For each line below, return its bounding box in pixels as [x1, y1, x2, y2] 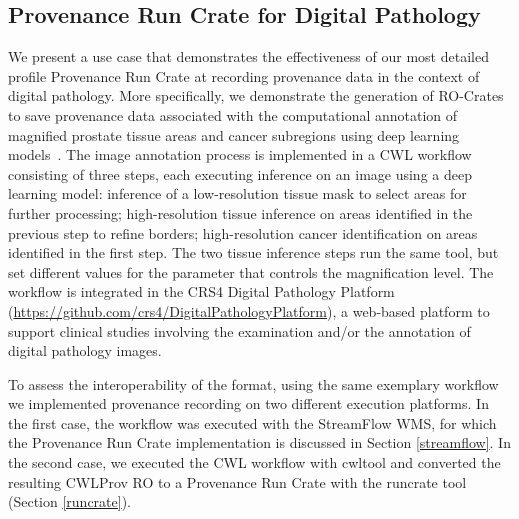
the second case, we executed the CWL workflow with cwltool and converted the [8, 452, 501, 473]
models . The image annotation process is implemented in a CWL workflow [8, 144, 472, 165]
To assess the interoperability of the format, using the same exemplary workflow [8, 373, 499, 394]
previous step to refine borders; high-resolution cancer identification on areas [8, 222, 478, 243]
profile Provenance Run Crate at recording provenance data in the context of [8, 65, 480, 86]
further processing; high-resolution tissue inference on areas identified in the [8, 202, 473, 223]
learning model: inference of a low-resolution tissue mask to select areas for [8, 183, 467, 204]
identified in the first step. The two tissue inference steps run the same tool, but [8, 242, 499, 263]
